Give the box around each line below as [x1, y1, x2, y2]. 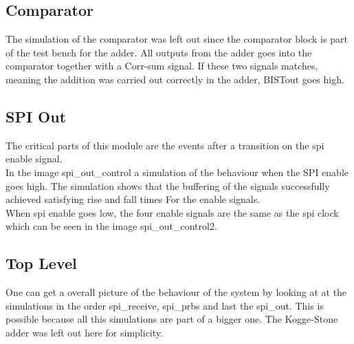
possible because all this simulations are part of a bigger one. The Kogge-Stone [5, 312, 338, 326]
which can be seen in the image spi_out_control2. [5, 219, 217, 233]
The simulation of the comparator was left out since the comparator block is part [5, 32, 348, 46]
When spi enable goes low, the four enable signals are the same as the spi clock [5, 205, 339, 219]
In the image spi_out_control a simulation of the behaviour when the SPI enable [5, 164, 349, 179]
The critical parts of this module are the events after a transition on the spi [5, 138, 324, 152]
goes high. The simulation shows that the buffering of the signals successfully [5, 178, 330, 193]
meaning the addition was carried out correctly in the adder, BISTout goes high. [5, 72, 344, 86]
